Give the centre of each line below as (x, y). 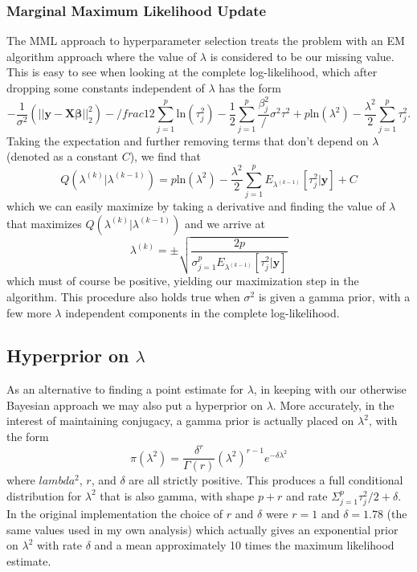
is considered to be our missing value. (302, 56)
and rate (307, 495)
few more (29, 312)
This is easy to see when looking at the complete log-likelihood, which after (192, 72)
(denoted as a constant (62, 156)
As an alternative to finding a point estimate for (125, 389)
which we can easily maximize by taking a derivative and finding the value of (196, 206)
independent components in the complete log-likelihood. (202, 312)
